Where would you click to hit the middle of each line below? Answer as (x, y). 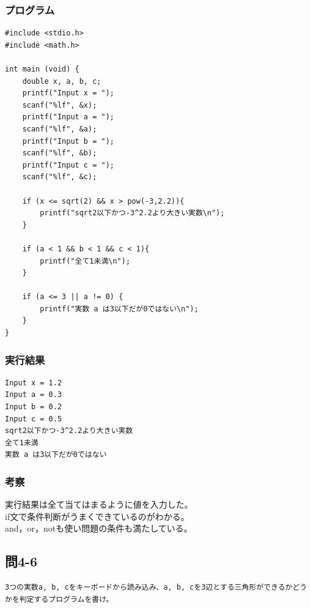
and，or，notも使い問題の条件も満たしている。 (99, 528)
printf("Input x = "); (68, 93)
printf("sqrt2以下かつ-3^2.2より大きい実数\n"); (132, 213)
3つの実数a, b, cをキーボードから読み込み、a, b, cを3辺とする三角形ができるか (149, 588)
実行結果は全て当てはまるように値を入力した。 (99, 504)
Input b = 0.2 (34, 407)
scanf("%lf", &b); (60, 153)
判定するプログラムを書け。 (66, 599)
